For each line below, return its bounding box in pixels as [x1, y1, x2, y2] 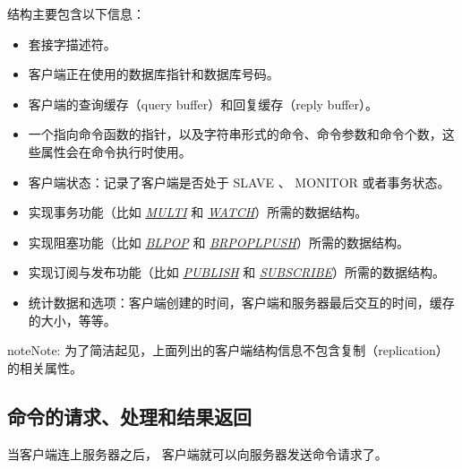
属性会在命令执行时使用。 [40, 142, 192, 161]
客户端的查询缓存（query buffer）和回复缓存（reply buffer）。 [28, 94, 379, 113]
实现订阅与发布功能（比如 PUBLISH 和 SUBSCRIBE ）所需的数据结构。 [28, 263, 445, 282]
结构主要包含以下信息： [7, 4, 145, 22]
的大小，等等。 [28, 310, 116, 329]
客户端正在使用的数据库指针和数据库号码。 [28, 65, 279, 83]
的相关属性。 [7, 358, 82, 377]
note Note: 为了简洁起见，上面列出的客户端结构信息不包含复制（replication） [7, 341, 449, 360]
